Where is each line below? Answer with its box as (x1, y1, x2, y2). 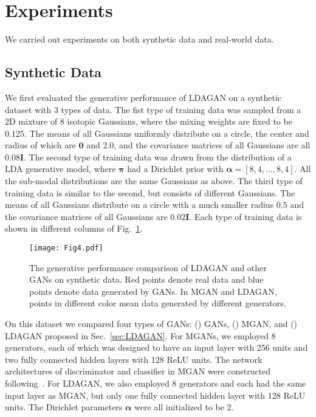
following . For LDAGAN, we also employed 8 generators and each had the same (5, 377, 306, 390)
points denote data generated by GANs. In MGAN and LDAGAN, (29, 284, 277, 297)
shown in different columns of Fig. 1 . (5, 222, 143, 235)
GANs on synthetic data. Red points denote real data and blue (29, 273, 264, 286)
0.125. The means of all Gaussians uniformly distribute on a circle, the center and (5, 126, 309, 139)
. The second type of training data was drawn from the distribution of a (24, 150, 292, 163)
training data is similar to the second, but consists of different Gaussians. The (5, 186, 295, 199)
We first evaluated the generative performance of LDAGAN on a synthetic (5, 91, 281, 103)
